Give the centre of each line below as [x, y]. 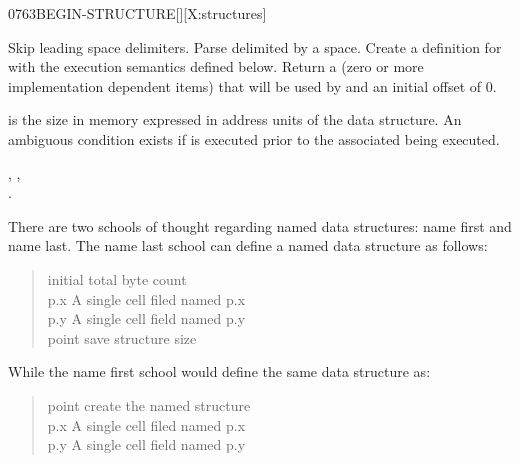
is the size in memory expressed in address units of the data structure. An [235, 119]
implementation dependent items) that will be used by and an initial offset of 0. [252, 85]
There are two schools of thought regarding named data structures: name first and [260, 225]
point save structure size [122, 337]
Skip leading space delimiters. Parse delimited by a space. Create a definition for [255, 46]
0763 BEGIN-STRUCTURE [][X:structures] [137, 13]
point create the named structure [149, 404]
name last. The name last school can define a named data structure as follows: [248, 245]
